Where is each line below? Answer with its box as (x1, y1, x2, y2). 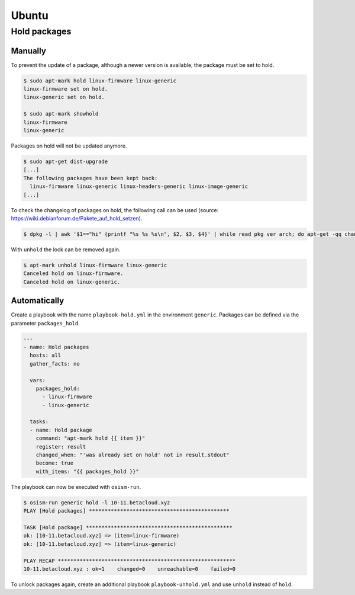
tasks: (30, 418, 49, 425)
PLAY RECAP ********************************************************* (23, 557, 236, 564)
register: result (35, 443, 86, 450)
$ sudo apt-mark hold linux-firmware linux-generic (23, 77, 177, 84)
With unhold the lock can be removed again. (11, 246, 121, 253)
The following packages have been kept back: (23, 175, 158, 181)
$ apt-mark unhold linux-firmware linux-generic (23, 261, 167, 268)
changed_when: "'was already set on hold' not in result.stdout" (35, 452, 230, 459)
